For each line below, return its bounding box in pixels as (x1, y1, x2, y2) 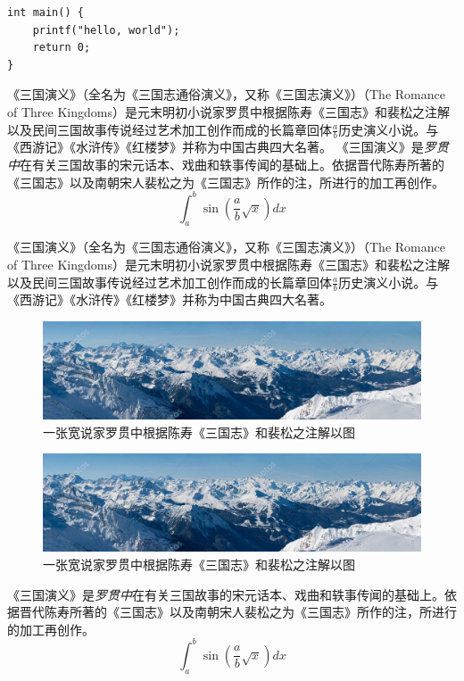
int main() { (7, 6, 84, 19)
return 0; (32, 41, 91, 54)
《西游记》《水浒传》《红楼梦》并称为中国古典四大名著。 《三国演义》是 (7, 137, 424, 156)
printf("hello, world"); (32, 23, 180, 37)
